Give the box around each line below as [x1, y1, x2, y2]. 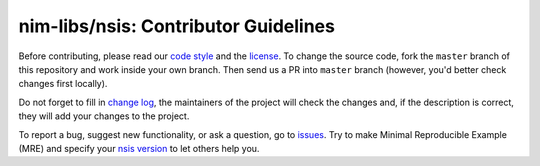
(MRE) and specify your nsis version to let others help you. [18, 142, 260, 154]
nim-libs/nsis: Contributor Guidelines [18, 15, 335, 37]
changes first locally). [18, 78, 108, 90]
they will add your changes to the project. [18, 110, 190, 122]
